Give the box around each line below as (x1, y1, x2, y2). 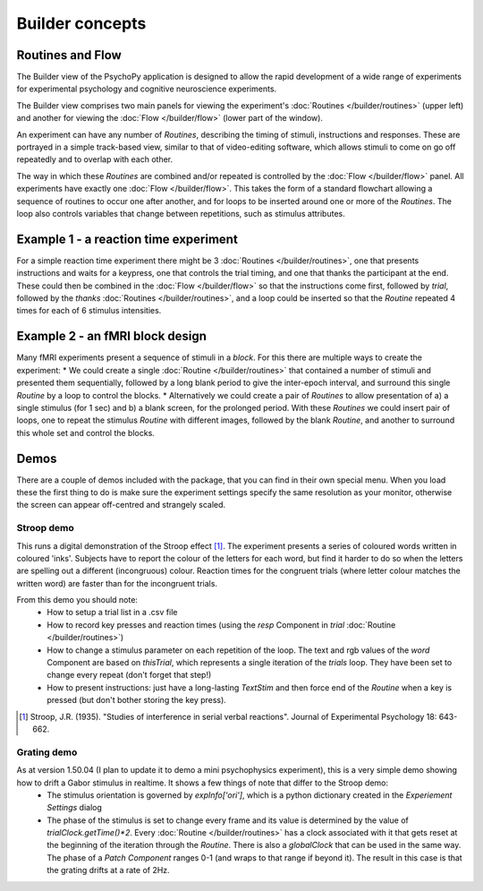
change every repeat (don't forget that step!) (47, 670, 212, 681)
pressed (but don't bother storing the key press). (47, 695, 227, 706)
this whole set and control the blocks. (16, 427, 156, 438)
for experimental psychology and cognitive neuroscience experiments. (16, 83, 277, 94)
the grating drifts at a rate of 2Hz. (47, 865, 170, 876)
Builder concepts (16, 13, 147, 33)
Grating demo (16, 746, 78, 758)
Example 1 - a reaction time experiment (16, 231, 239, 246)
